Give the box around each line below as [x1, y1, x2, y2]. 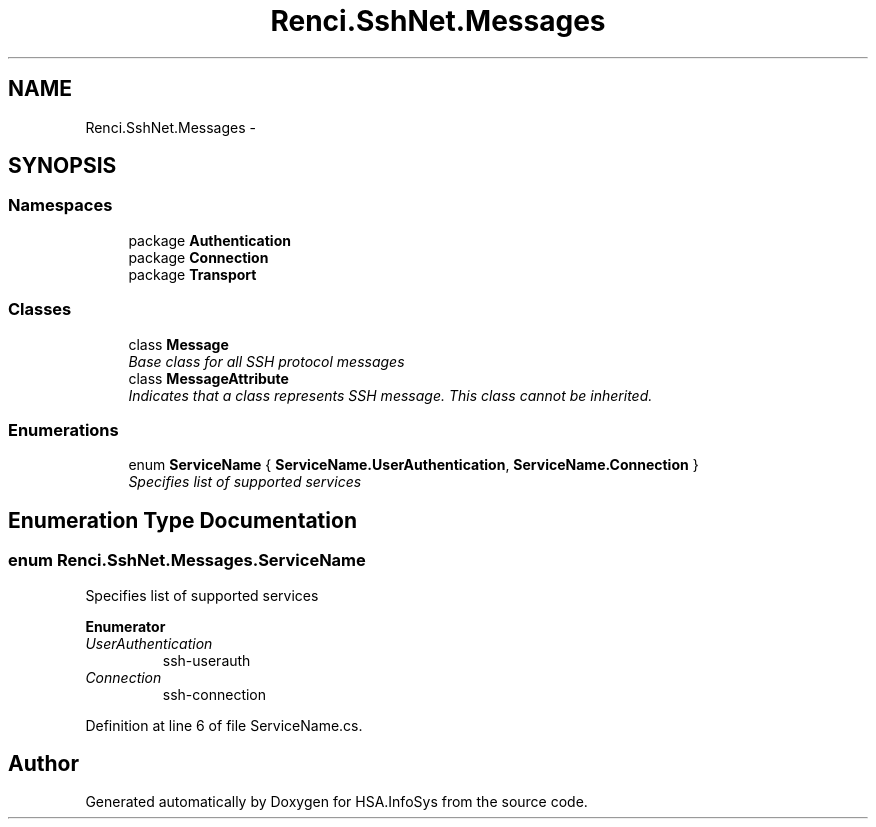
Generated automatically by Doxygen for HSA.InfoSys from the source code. [85, 793, 588, 811]
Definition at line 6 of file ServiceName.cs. [85, 716, 363, 734]
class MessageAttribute [128, 369, 289, 387]
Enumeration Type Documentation [8, 507, 357, 533]
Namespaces [8, 195, 113, 216]
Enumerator [85, 617, 166, 635]
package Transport [128, 265, 257, 283]
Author [8, 750, 79, 776]
